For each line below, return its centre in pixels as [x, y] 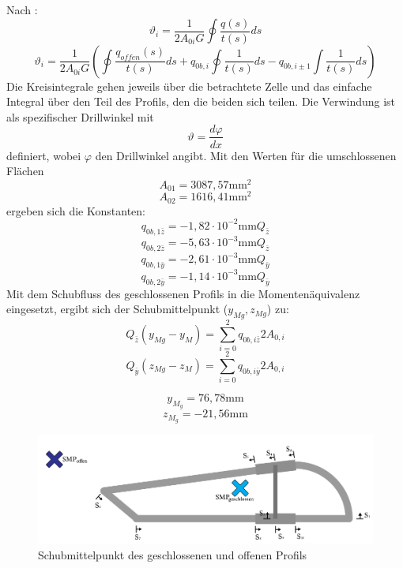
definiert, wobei [44, 155]
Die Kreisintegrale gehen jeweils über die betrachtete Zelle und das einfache [189, 86]
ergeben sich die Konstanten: [76, 210]
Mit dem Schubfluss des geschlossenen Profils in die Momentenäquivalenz [183, 293]
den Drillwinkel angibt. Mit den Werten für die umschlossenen [246, 155]
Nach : [22, 9]
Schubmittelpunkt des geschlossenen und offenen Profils [173, 554]
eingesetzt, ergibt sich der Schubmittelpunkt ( [117, 309]
